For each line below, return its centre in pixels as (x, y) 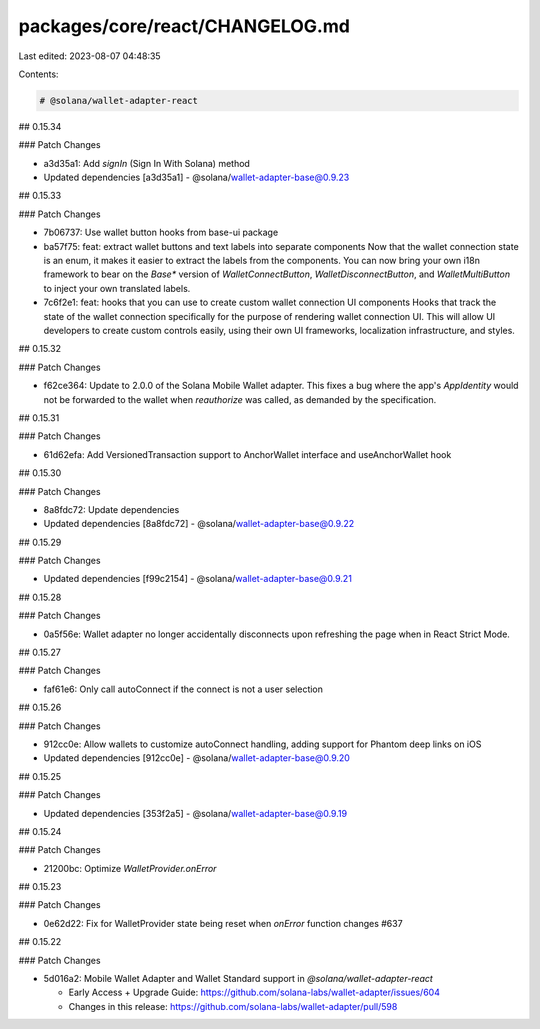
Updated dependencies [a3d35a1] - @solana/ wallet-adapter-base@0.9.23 (196, 177)
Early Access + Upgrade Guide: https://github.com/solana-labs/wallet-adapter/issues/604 (254, 992)
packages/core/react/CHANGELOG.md (184, 26)
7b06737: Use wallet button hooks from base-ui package (161, 232)
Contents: (38, 74)
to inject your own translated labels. (117, 288)
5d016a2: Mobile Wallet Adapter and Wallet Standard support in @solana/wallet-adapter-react (238, 979)
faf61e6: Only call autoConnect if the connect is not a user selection (183, 689)
